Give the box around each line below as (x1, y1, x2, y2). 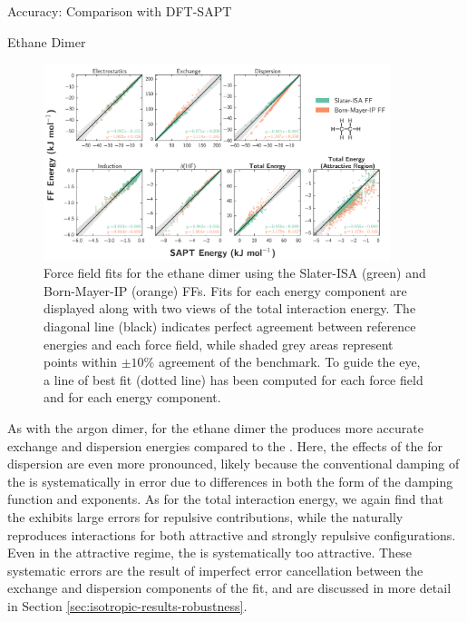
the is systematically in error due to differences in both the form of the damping (7, 471, 453, 490)
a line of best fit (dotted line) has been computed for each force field (44, 370, 423, 389)
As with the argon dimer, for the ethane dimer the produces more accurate (7, 419, 423, 438)
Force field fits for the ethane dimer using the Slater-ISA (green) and (44, 263, 426, 282)
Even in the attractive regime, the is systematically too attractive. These (7, 543, 412, 562)
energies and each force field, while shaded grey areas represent (44, 334, 394, 353)
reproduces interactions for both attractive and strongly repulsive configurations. (7, 525, 456, 544)
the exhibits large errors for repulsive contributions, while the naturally (7, 508, 404, 526)
